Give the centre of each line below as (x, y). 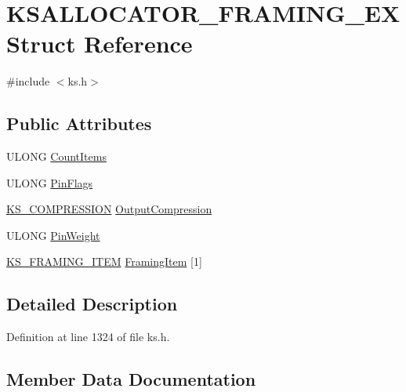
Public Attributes (79, 123)
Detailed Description (92, 304)
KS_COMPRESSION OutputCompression (109, 209)
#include (28, 81)
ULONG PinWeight (53, 235)
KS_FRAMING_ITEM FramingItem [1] (104, 261)
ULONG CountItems (56, 156)
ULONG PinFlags (50, 182)
